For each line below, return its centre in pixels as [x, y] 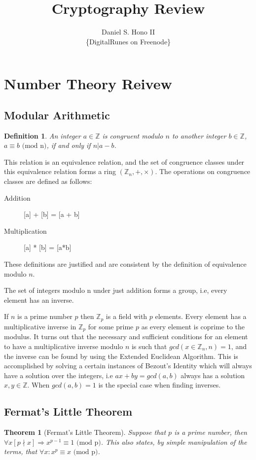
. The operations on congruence [203, 171]
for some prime [111, 326]
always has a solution [213, 375]
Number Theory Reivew [88, 84]
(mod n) [34, 146]
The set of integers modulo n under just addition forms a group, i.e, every [116, 290]
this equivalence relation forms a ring [60, 171]
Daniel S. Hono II [128, 32]
